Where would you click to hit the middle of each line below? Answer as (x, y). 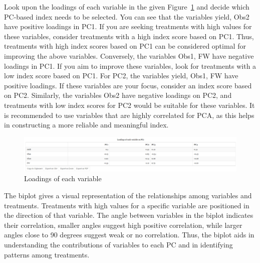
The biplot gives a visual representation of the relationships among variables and (128, 195)
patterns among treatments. (47, 254)
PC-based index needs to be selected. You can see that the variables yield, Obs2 (127, 16)
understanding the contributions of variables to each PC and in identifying (118, 245)
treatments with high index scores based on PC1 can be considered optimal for (125, 46)
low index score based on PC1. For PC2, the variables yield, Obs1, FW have (121, 76)
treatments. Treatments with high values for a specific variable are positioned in (127, 205)
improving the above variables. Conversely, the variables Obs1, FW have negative (129, 55)
